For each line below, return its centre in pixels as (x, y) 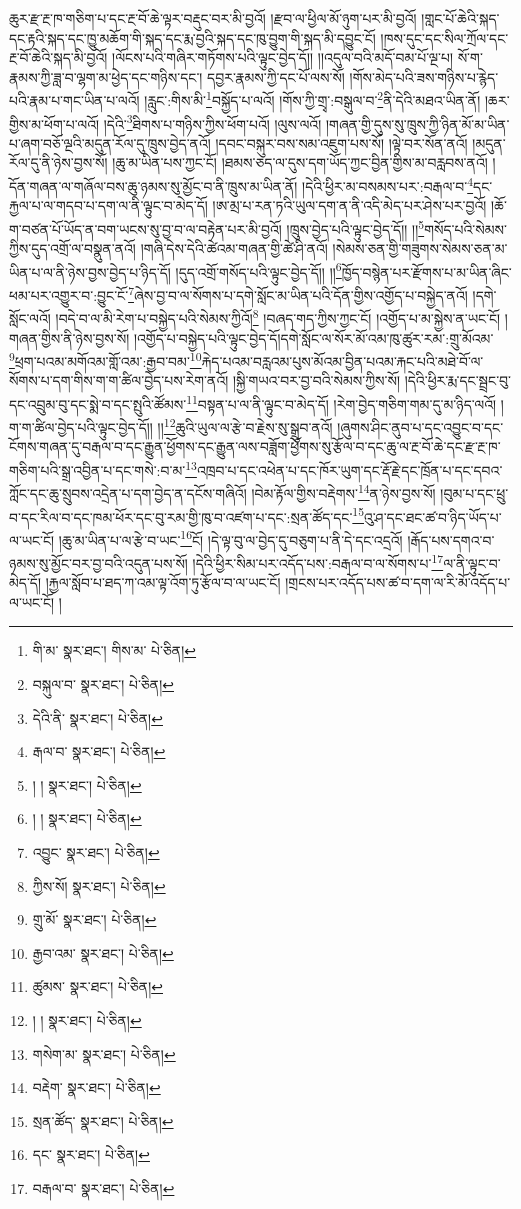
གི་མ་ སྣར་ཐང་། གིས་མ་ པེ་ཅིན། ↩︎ (114, 650)
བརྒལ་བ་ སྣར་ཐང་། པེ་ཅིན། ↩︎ (103, 1187)
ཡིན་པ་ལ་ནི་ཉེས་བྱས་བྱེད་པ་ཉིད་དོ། (90, 271)
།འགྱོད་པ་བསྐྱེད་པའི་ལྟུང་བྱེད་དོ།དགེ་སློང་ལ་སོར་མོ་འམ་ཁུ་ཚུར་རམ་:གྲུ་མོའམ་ (313, 337)
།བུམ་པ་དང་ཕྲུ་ (474, 492)
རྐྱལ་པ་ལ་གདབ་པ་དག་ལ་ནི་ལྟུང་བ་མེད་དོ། (108, 205)
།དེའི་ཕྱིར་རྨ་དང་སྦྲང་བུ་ (457, 380)
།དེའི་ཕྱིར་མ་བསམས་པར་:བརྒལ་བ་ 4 (388, 184)
